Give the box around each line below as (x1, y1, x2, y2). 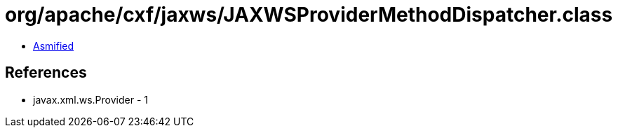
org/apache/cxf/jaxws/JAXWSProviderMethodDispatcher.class (5, 3, 613, 27)
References (5, 64, 87, 82)
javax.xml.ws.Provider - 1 (33, 93, 148, 106)
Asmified (33, 39, 74, 52)
